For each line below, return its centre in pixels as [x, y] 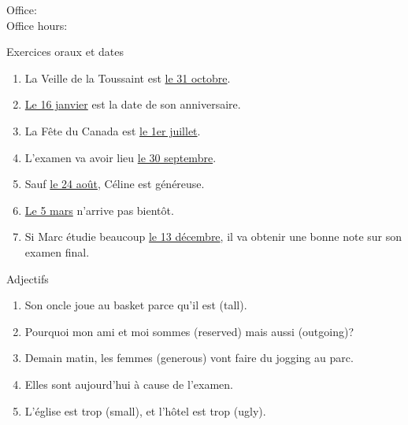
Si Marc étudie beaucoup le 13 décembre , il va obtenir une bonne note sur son [213, 237]
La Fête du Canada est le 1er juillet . [113, 130]
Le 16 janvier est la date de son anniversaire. [133, 104]
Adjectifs [28, 278]
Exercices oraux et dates [65, 52]
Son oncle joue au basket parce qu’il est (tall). [136, 305]
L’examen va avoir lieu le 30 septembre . [121, 157]
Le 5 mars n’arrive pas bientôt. [99, 210]
